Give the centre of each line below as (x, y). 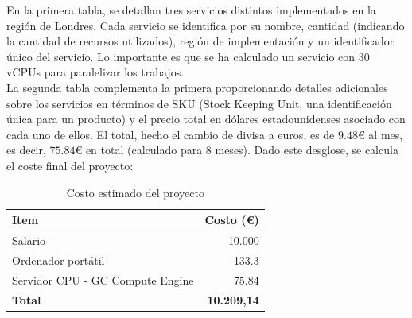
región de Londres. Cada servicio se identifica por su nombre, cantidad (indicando (206, 25)
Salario (29, 240)
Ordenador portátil (58, 260)
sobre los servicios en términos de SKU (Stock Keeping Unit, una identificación (199, 103)
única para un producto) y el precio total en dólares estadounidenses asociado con (206, 119)
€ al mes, (380, 134)
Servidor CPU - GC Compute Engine (103, 279)
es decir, (26, 150)
